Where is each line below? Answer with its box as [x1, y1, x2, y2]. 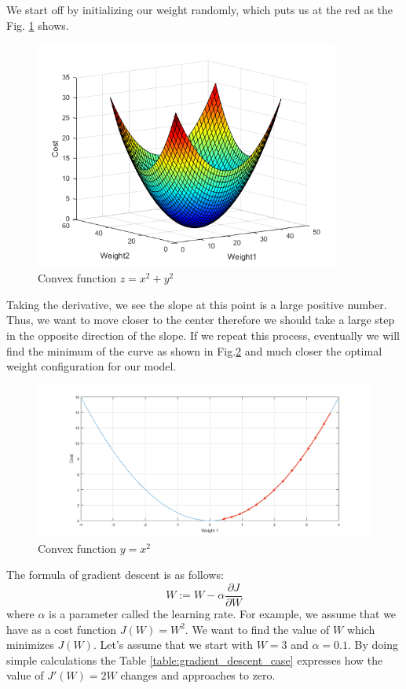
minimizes [6, 636, 54, 653]
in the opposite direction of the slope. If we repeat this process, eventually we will [6, 327, 400, 344]
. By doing [347, 636, 398, 653]
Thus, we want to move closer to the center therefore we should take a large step [6, 311, 395, 328]
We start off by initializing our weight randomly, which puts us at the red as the [6, 2, 393, 17]
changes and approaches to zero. [120, 667, 276, 683]
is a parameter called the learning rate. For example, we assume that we [49, 606, 397, 621]
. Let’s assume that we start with [93, 636, 253, 653]
